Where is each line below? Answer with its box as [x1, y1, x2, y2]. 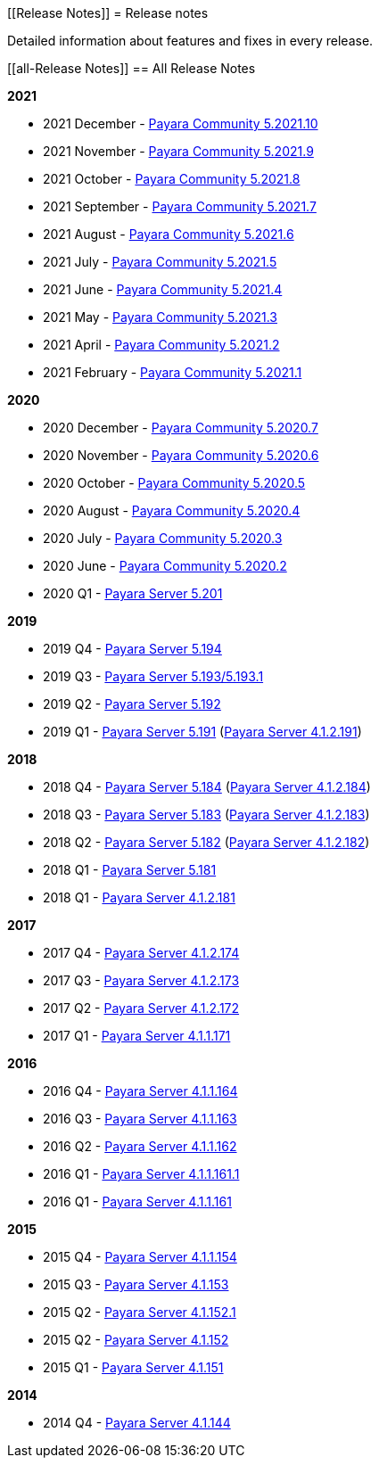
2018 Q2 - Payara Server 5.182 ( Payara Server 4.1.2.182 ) [43, 835, 370, 850]
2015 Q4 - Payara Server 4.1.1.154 [43, 1249, 237, 1264]
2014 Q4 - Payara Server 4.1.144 [43, 1415, 231, 1430]
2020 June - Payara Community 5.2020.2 [43, 558, 287, 573]
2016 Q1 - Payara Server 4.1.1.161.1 [43, 1166, 240, 1181]
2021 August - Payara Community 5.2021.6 [43, 226, 294, 242]
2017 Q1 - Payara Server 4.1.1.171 [43, 1028, 231, 1043]
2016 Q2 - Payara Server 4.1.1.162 [43, 1139, 237, 1154]
